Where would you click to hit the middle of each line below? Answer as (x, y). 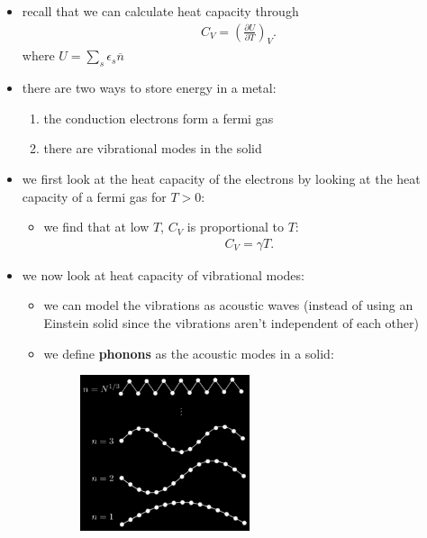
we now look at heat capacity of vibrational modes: (163, 274)
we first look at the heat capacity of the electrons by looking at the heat (221, 178)
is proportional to (235, 227)
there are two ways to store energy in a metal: (149, 88)
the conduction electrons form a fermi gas (159, 118)
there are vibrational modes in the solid (153, 148)
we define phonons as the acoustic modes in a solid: (189, 353)
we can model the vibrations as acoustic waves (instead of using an (228, 305)
